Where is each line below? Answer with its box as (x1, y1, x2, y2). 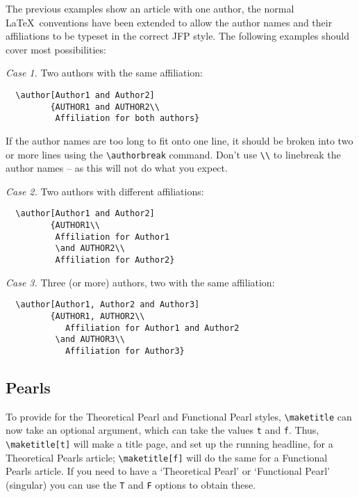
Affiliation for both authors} (55, 113, 200, 124)
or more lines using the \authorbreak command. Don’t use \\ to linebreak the (6, 147, 341, 161)
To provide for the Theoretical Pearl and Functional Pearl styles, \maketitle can (6, 409, 352, 423)
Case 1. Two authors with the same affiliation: (6, 65, 203, 80)
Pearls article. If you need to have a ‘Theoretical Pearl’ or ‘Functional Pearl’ (6, 464, 330, 478)
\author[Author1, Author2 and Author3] (15, 300, 200, 310)
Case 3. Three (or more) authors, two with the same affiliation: (6, 275, 275, 289)
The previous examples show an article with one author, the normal (6, 1, 294, 15)
